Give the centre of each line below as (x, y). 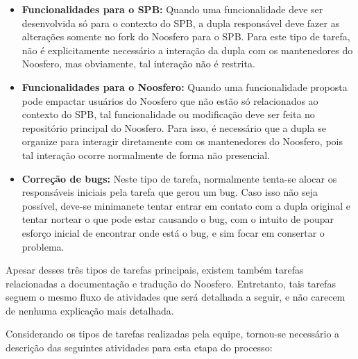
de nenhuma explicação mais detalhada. (90, 310)
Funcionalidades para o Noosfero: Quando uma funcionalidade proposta (185, 86)
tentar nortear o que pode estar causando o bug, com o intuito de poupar (178, 219)
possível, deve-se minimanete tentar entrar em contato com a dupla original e (186, 205)
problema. (43, 246)
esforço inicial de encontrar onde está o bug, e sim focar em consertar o (173, 232)
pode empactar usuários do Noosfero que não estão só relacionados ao (170, 100)
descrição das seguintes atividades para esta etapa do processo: (139, 348)
